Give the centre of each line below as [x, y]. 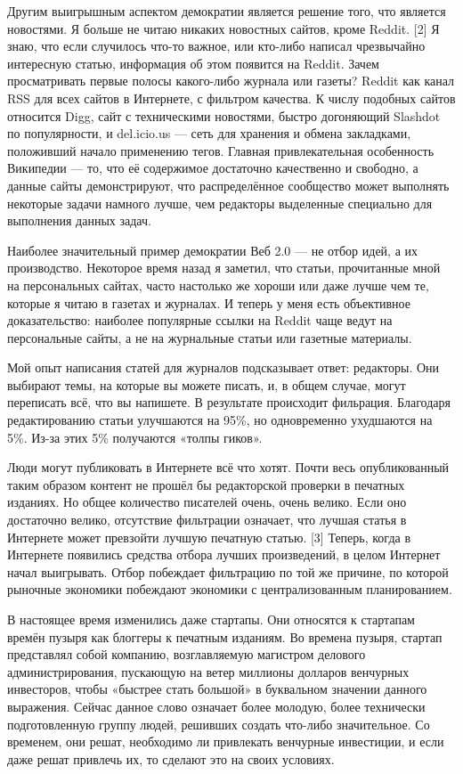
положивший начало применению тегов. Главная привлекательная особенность [221, 150]
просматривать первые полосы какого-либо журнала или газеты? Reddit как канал [231, 81]
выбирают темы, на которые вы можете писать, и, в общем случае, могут [207, 384]
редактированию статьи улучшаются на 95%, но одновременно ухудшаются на [220, 420]
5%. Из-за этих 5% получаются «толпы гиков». [135, 437]
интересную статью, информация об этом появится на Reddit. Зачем [193, 63]
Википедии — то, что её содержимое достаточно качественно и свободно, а [213, 168]
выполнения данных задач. [79, 220]
